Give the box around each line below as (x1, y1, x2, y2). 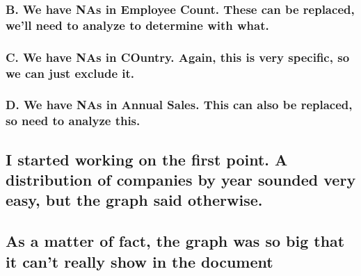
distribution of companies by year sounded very (6, 169, 356, 190)
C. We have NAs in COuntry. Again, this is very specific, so (6, 48, 350, 65)
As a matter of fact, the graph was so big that (6, 230, 345, 252)
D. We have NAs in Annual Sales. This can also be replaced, (6, 96, 353, 113)
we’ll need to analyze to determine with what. (6, 16, 269, 33)
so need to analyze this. (6, 112, 141, 129)
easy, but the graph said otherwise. (6, 189, 263, 211)
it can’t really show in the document (6, 250, 273, 272)
